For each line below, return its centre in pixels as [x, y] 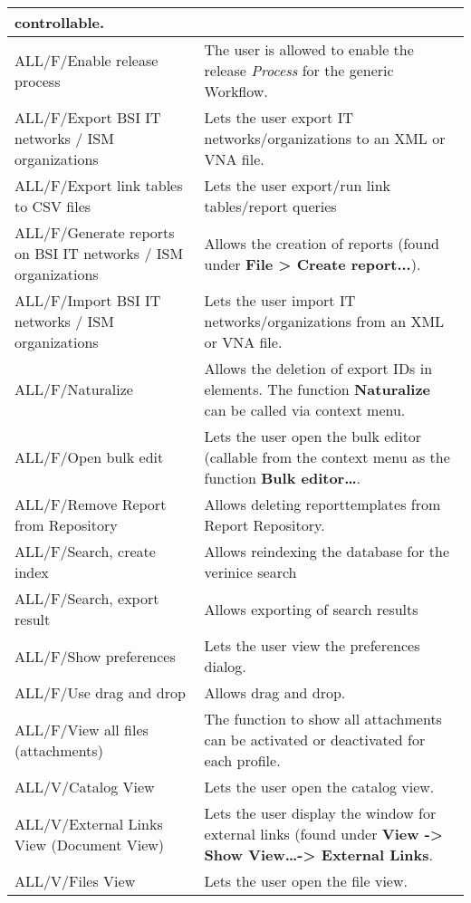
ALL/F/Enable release [87, 60]
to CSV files [53, 206]
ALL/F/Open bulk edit [89, 457]
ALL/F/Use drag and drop [100, 692]
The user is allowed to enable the [309, 49]
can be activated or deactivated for [315, 740]
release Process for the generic [299, 70]
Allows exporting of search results [311, 609]
